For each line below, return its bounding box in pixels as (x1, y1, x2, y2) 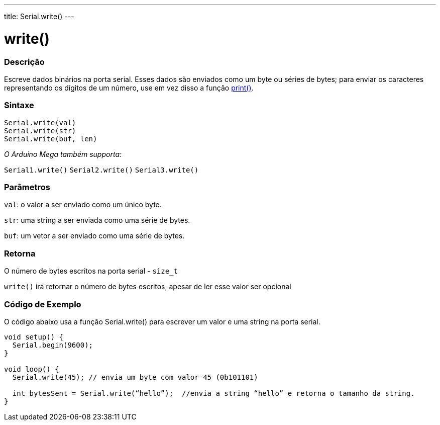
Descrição (4, 56, 45, 67)
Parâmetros (4, 182, 50, 192)
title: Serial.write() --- (4, 12, 74, 21)
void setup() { (4, 332, 64, 341)
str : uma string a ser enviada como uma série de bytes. (4, 216, 190, 225)
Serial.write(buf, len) (4, 134, 97, 143)
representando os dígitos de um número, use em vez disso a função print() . (4, 83, 254, 92)
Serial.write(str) (4, 126, 76, 135)
